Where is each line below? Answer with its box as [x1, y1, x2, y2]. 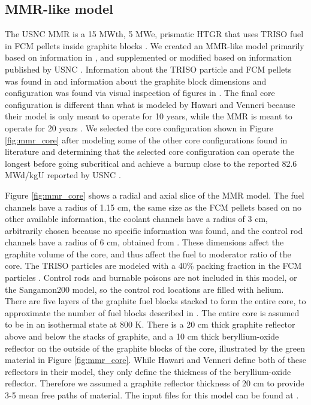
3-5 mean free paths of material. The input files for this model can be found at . [5, 389, 299, 401]
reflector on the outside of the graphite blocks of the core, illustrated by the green [5, 341, 305, 354]
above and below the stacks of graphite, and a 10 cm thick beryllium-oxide [5, 330, 279, 343]
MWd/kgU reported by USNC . [5, 169, 121, 181]
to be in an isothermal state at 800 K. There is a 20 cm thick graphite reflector [5, 318, 295, 331]
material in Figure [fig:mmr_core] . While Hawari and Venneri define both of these [5, 353, 306, 366]
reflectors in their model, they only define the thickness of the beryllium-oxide [5, 365, 291, 377]
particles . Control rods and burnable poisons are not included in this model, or [5, 271, 297, 284]
